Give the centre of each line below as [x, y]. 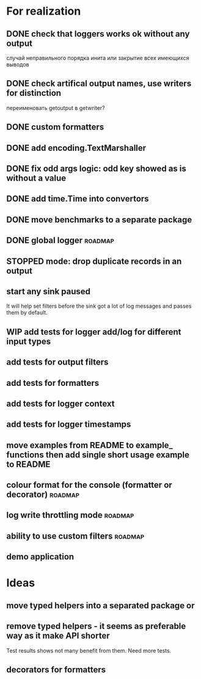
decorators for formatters [56, 670]
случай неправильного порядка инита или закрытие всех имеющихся [98, 58]
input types [29, 341]
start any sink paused [48, 291]
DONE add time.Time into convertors [78, 199]
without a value [36, 178]
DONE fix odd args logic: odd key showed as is [96, 168]
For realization [44, 11]
